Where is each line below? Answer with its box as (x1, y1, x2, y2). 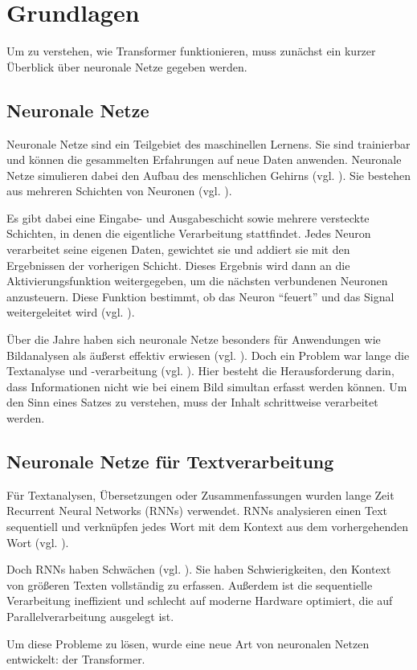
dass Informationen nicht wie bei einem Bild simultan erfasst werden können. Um (6, 378, 407, 394)
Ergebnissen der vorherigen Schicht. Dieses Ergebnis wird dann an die (6, 256, 350, 273)
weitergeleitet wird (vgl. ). (6, 304, 135, 321)
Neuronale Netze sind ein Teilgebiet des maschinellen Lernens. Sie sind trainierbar (6, 135, 411, 152)
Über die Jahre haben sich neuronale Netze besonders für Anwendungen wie (6, 331, 381, 348)
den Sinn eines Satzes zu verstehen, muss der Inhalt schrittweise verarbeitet (6, 394, 378, 411)
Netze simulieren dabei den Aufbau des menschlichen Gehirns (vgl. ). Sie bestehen (6, 166, 411, 183)
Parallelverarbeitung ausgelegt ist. (6, 607, 174, 624)
